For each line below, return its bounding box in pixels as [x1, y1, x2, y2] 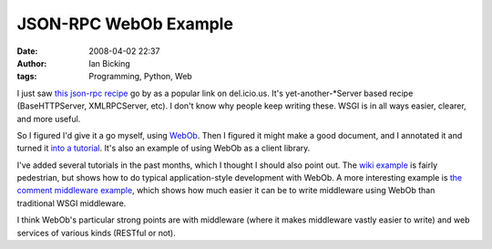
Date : [16, 46, 38, 57]
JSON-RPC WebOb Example [16, 14, 234, 34]
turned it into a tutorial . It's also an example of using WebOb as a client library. [16, 142, 311, 154]
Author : [16, 57, 47, 68]
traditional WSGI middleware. [16, 197, 127, 209]
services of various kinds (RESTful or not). [16, 227, 177, 238]
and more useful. [16, 113, 81, 124]
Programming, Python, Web [88, 71, 193, 82]
